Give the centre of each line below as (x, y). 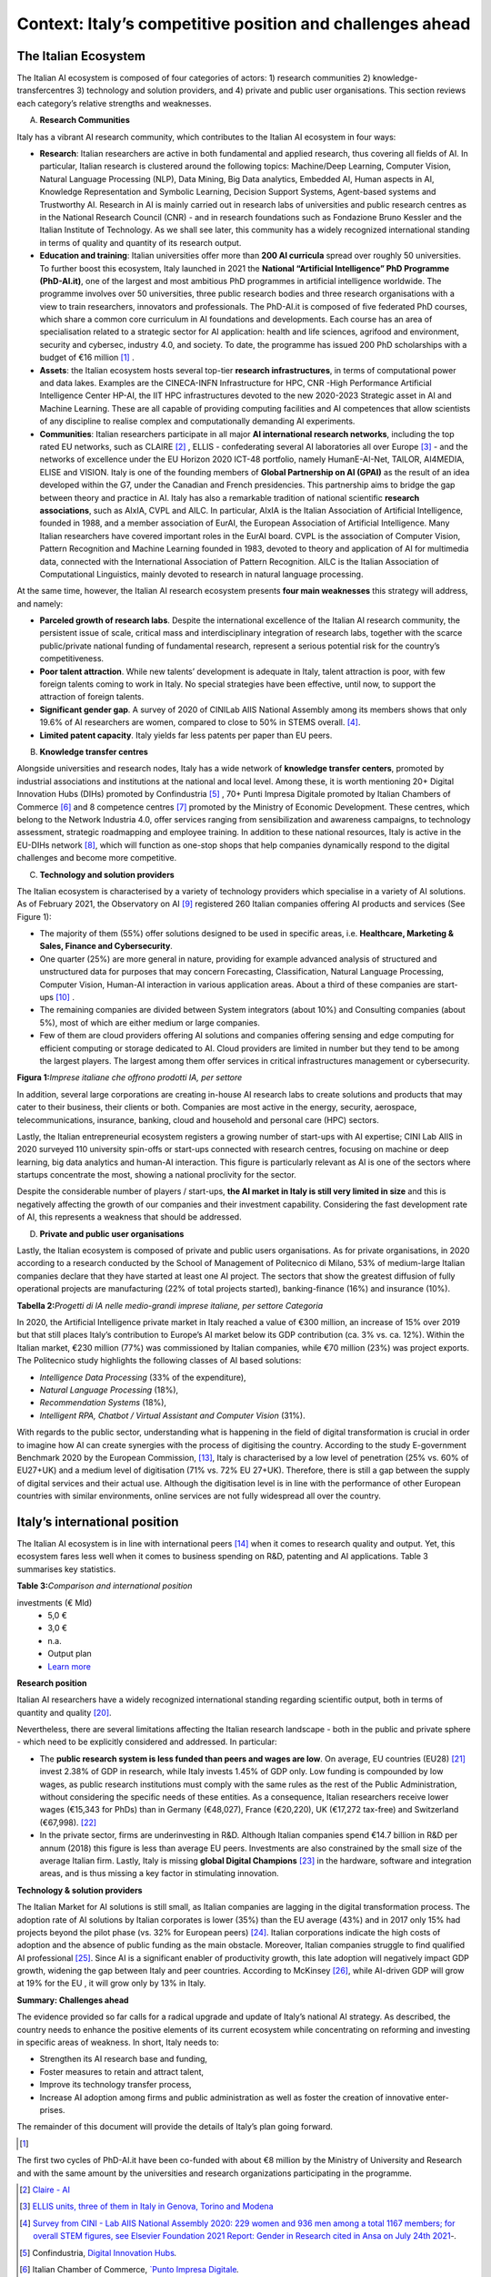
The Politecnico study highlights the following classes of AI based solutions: (159, 1361)
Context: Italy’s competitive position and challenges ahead (244, 24)
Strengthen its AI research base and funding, (124, 2059)
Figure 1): (34, 916)
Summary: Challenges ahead (73, 2000)
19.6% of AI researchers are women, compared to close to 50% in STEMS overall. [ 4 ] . (200, 722)
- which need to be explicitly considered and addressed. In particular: (147, 1742)
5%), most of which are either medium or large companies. (150, 1022)
